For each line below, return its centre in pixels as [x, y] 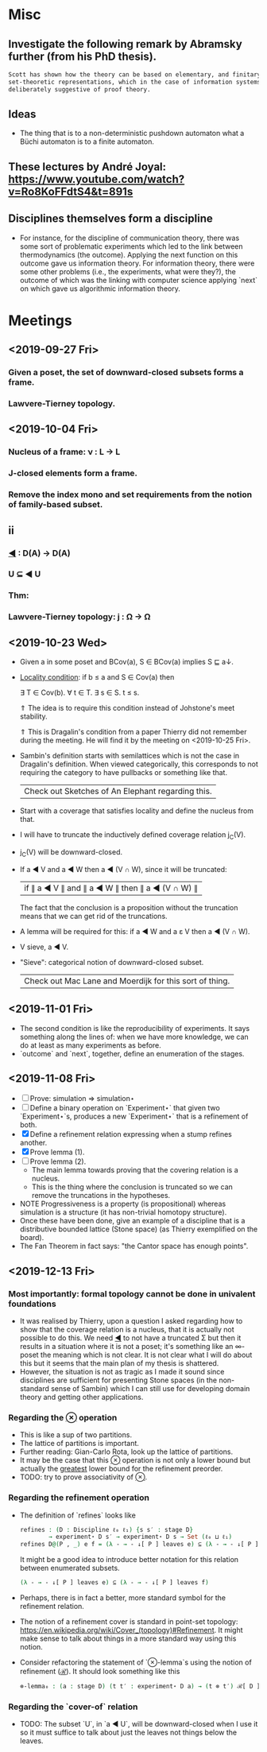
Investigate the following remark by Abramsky [125, 44]
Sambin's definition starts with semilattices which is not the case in [130, 756]
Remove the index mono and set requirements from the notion [130, 494]
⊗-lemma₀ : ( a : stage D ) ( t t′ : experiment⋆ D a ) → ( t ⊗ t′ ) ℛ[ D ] [140, 1687]
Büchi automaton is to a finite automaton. [87, 141]
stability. [33, 716]
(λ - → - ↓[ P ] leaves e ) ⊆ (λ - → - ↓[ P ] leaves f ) [114, 1583]
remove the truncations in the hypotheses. [101, 1196]
